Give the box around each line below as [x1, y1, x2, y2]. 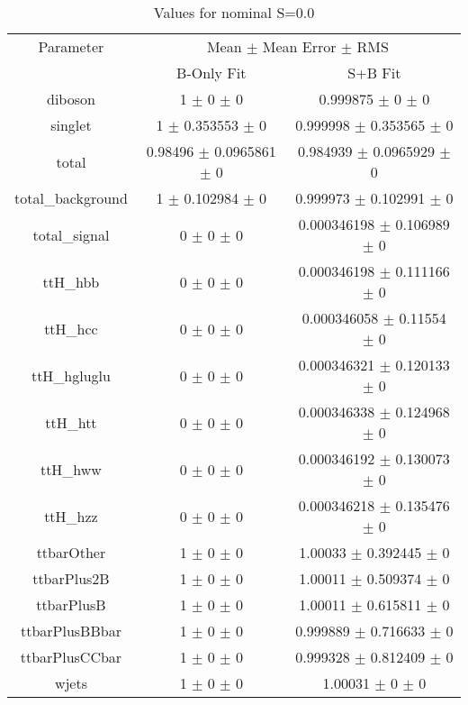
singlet [50, 114, 92, 135]
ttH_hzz [44, 505, 98, 526]
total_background [14, 188, 128, 208]
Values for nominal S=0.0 [153, 2, 315, 23]
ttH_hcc [44, 317, 98, 339]
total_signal [32, 224, 110, 245]
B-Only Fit [176, 62, 247, 83]
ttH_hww [40, 458, 102, 480]
